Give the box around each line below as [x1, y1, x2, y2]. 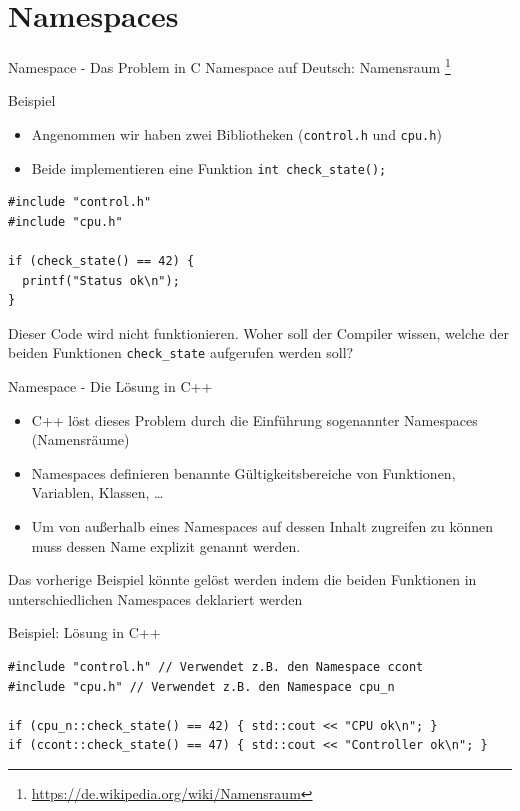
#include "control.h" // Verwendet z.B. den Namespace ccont [8, 660, 424, 675]
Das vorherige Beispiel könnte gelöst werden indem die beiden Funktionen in [8, 569, 477, 590]
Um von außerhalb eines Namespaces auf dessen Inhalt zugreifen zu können [31, 516, 494, 537]
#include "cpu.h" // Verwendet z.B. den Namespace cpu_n [8, 679, 395, 694]
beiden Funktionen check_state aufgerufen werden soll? [8, 342, 354, 363]
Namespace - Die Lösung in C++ [8, 376, 213, 397]
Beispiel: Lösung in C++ [8, 622, 161, 643]
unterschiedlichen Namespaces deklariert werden [8, 588, 303, 609]
